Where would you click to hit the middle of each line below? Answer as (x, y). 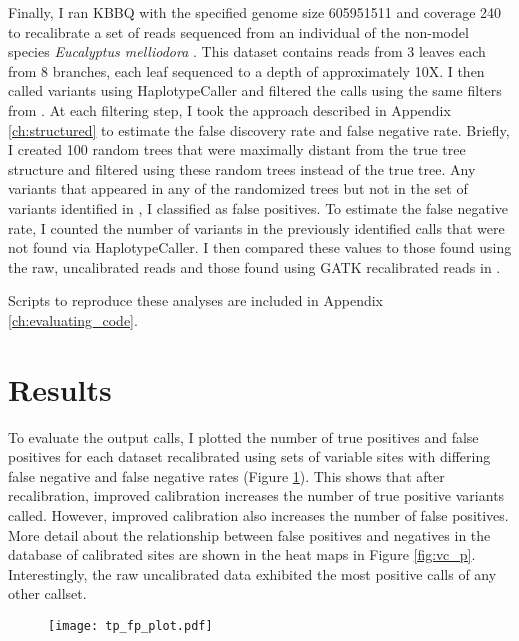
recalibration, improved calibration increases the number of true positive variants (256, 495)
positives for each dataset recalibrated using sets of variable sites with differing (249, 456)
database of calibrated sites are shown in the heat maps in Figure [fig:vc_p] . (242, 554)
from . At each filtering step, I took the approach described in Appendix (229, 109)
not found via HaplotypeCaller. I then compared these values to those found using (260, 247)
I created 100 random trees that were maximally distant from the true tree (237, 149)
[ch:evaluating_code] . (73, 319)
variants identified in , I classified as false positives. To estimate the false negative (258, 207)
